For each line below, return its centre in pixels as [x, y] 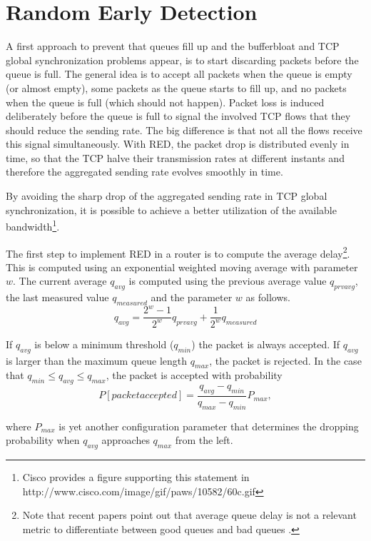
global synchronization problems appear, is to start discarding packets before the [182, 60]
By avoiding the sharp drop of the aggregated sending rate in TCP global [167, 196]
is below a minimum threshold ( [104, 344]
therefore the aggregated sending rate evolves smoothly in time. [144, 172]
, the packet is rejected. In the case [285, 360]
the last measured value [57, 297]
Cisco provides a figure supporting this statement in [136, 477]
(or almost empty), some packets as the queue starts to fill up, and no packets [176, 87]
